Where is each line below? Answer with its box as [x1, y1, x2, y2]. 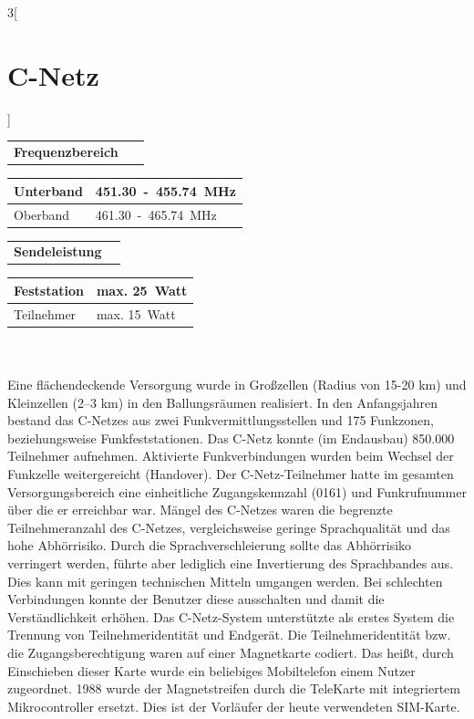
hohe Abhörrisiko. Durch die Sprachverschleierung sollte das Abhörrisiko [7, 536, 412, 555]
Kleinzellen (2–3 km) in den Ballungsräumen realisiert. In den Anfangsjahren [7, 392, 438, 412]
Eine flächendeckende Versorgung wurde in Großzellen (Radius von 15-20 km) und [7, 375, 467, 394]
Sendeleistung [14, 242, 102, 261]
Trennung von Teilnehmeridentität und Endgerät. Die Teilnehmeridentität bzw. [7, 625, 451, 644]
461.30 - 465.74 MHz [95, 204, 217, 224]
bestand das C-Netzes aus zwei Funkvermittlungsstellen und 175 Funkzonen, [7, 411, 434, 430]
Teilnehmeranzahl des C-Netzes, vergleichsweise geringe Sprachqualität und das [7, 517, 450, 537]
